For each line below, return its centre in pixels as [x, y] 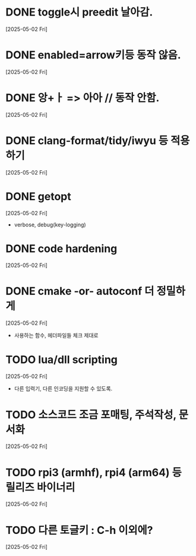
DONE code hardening [61, 249]
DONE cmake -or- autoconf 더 [80, 291]
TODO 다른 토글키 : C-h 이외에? [79, 530]
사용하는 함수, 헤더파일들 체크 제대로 [56, 335]
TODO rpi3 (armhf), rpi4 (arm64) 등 [94, 472]
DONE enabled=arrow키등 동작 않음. [94, 55]
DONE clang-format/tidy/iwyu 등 [87, 141]
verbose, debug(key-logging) [50, 225]
